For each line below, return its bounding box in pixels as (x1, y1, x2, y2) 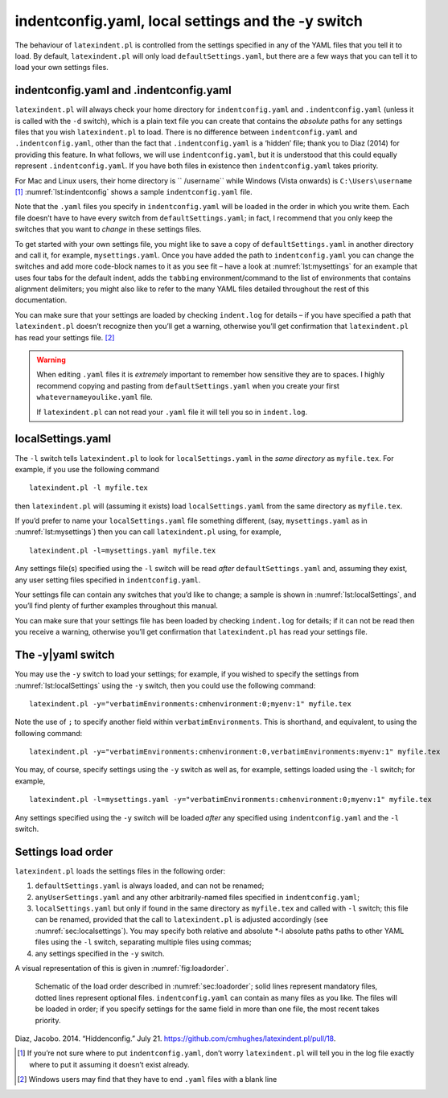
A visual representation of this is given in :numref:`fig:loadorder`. (14, 964, 229, 973)
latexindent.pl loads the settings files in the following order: (14, 866, 226, 876)
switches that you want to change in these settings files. (14, 224, 202, 234)
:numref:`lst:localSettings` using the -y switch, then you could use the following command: (14, 681, 316, 690)
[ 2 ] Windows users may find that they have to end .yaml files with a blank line (17, 1075, 277, 1084)
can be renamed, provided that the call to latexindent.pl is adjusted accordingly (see (35, 915, 329, 924)
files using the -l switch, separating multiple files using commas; (35, 937, 252, 947)
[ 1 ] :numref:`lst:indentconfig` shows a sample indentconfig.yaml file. (14, 187, 253, 196)
